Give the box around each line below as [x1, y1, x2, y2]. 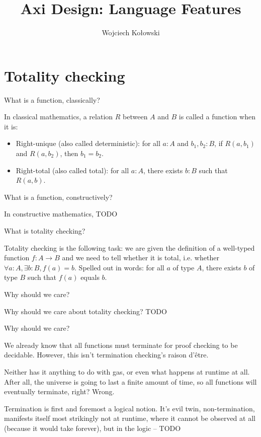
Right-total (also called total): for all [16, 165, 129, 175]
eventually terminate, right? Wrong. [4, 386, 115, 397]
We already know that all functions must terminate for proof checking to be [4, 339, 238, 350]
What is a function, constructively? [4, 191, 113, 202]
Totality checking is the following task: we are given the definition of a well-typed [4, 242, 255, 253]
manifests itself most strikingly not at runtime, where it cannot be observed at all [4, 413, 255, 423]
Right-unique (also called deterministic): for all [16, 138, 160, 149]
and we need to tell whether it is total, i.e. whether [62, 252, 219, 263]
